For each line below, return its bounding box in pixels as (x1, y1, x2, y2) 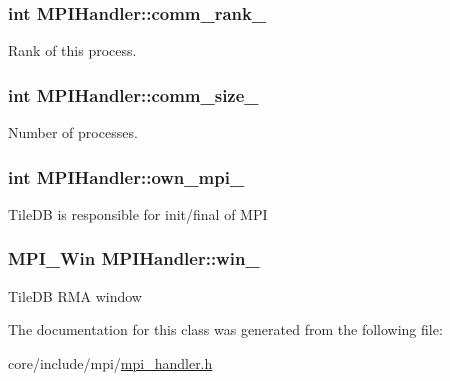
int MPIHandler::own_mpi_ (8, 164, 245, 189)
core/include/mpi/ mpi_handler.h (8, 352, 213, 373)
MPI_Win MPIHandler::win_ (8, 246, 260, 271)
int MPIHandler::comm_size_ (8, 82, 259, 107)
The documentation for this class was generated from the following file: (8, 319, 443, 340)
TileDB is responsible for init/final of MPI (8, 203, 268, 224)
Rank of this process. (8, 40, 137, 61)
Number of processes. (8, 122, 138, 143)
